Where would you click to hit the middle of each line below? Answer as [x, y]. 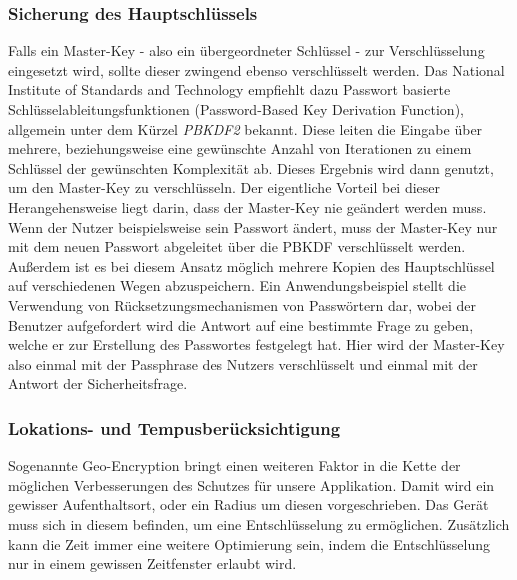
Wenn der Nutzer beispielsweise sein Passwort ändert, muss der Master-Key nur [253, 226]
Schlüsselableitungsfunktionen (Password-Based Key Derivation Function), [236, 109]
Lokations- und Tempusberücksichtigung [174, 427]
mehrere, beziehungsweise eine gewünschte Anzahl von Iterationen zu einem [240, 148]
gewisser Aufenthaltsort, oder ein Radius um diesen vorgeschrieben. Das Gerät [248, 504]
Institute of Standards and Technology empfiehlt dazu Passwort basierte [229, 89]
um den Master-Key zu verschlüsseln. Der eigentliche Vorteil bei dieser [224, 187]
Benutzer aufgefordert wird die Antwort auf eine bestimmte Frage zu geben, [241, 324]
